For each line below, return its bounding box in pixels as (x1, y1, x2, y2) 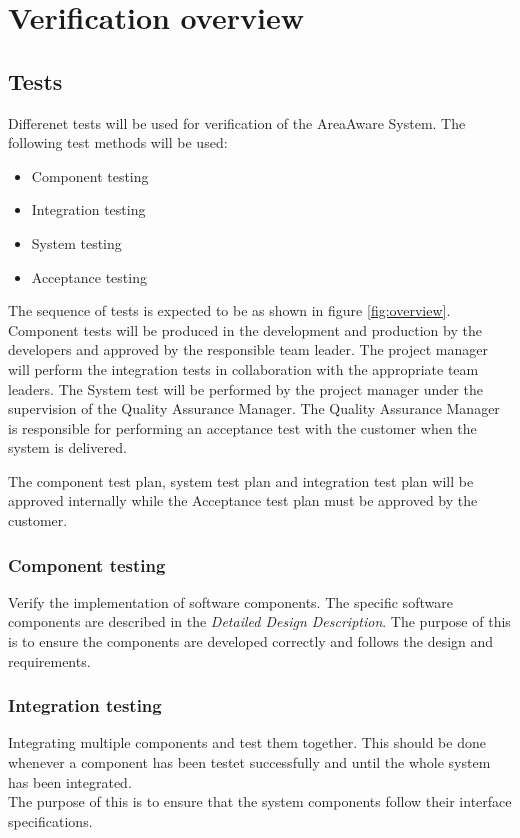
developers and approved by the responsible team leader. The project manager (8, 339, 488, 360)
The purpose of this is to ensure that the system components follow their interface (8, 791, 512, 812)
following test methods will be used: (8, 132, 228, 153)
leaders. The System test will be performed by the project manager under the (8, 378, 483, 399)
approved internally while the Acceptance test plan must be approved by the (8, 490, 478, 511)
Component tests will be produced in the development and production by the (8, 319, 482, 340)
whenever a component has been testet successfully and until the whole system (8, 752, 491, 773)
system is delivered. (8, 437, 127, 458)
